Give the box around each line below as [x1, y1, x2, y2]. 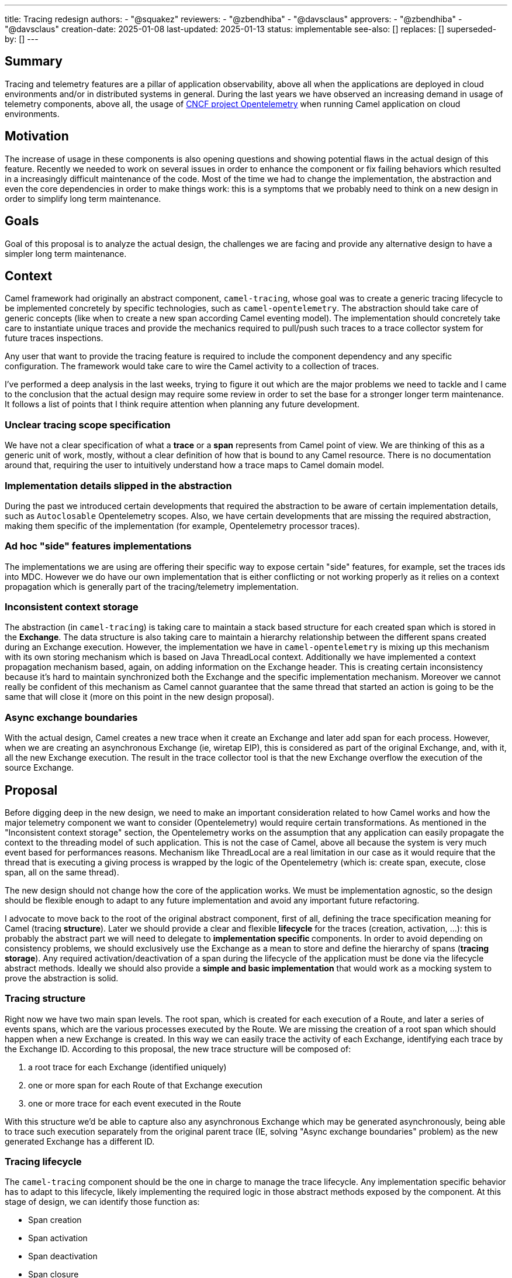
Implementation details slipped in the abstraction [5, 479, 232, 492]
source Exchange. [5, 762, 74, 773]
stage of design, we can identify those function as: [5, 1197, 200, 1207]
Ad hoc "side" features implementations [5, 540, 192, 552]
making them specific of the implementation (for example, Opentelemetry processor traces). [5, 520, 360, 531]
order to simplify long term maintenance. [5, 193, 161, 204]
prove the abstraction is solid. [5, 973, 119, 983]
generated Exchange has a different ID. [5, 1136, 155, 1146]
